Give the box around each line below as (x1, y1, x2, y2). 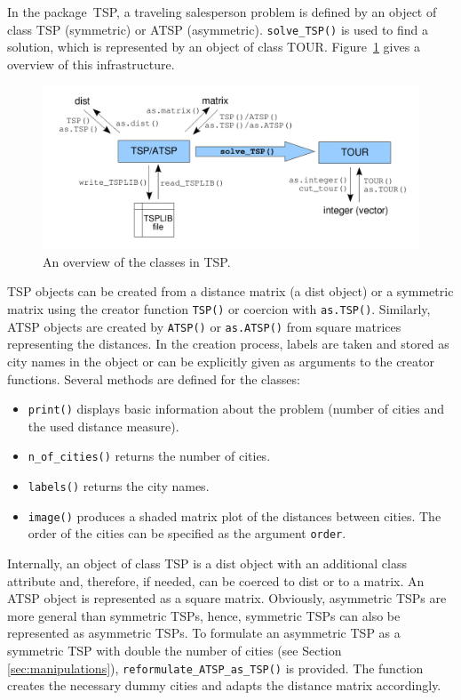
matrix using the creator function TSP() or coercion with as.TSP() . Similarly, (7, 300, 431, 318)
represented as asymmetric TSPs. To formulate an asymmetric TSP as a (7, 624, 401, 642)
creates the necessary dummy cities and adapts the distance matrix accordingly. (7, 676, 441, 695)
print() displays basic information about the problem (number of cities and (28, 399, 445, 418)
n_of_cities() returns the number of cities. (28, 447, 271, 465)
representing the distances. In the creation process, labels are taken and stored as (7, 334, 449, 353)
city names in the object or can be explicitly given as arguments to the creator (7, 351, 435, 370)
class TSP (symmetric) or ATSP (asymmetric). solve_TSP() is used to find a (7, 20, 429, 38)
